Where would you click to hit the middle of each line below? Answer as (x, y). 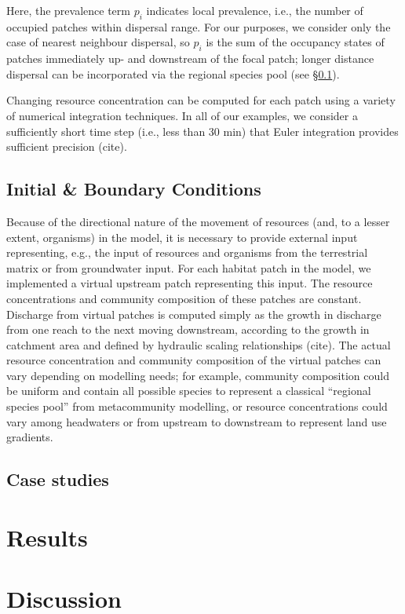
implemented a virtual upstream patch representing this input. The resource (190, 283)
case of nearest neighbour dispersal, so (98, 42)
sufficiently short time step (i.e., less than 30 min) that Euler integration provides (202, 131)
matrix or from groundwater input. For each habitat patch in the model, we (189, 267)
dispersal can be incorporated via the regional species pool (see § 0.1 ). (173, 73)
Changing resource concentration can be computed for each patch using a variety (201, 100)
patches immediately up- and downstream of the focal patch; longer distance (190, 58)
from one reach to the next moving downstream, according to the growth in (188, 329)
